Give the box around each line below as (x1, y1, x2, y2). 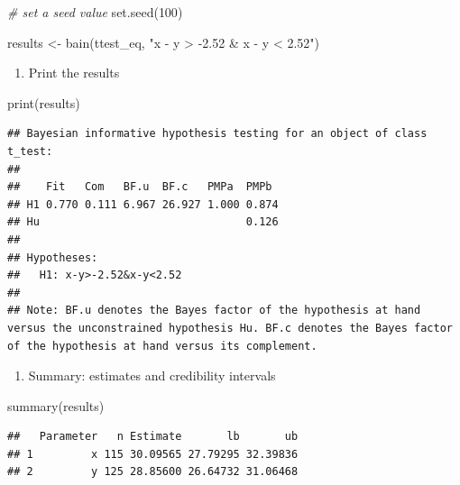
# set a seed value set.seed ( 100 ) (7, 3, 183, 21)
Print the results (28, 63, 120, 82)
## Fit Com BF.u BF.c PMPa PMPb (7, 180, 272, 194)
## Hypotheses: (7, 251, 98, 264)
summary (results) (7, 396, 105, 415)
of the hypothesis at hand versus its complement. (7, 339, 317, 352)
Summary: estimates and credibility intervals (28, 366, 276, 385)
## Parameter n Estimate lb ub (7, 430, 299, 444)
